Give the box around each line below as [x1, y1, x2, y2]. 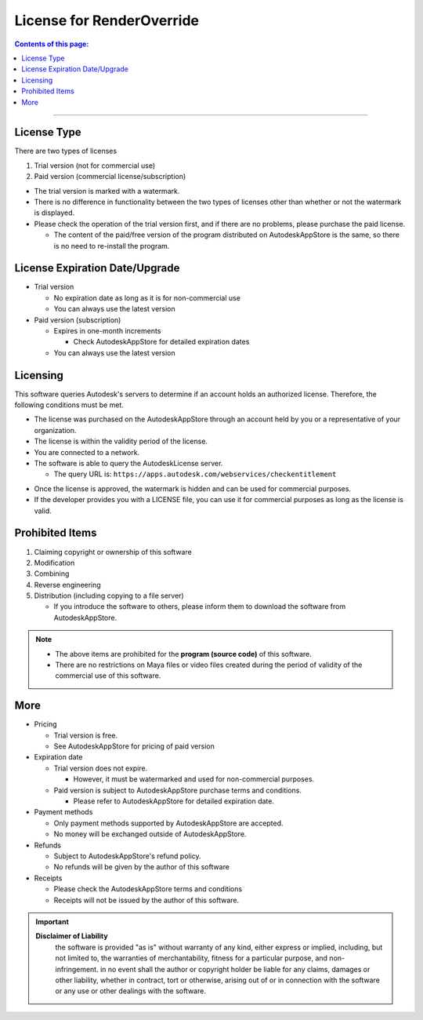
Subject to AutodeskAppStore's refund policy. [53, 851, 201, 861]
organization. [34, 425, 77, 435]
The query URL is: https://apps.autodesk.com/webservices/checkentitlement [53, 469, 337, 479]
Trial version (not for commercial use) [34, 161, 156, 170]
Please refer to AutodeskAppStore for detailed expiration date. [73, 796, 274, 806]
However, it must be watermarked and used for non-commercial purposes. [73, 774, 315, 784]
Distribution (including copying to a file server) [34, 591, 184, 600]
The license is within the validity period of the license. [34, 436, 208, 446]
